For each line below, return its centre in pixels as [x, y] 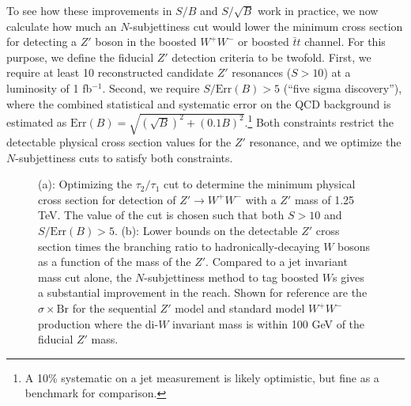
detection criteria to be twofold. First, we [271, 57]
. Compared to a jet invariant [277, 262]
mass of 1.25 [324, 199]
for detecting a [42, 42]
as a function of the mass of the [115, 262]
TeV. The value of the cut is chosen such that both [161, 215]
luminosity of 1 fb [49, 87]
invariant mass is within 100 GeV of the [269, 323]
